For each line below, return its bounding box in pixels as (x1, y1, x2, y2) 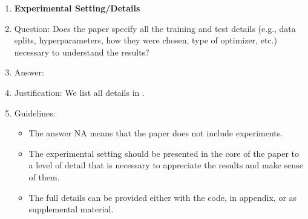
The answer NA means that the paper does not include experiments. (28, 127, 283, 139)
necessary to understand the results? (14, 45, 149, 58)
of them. (28, 170, 60, 183)
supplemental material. (28, 203, 114, 215)
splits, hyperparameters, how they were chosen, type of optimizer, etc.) (14, 34, 277, 46)
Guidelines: (14, 106, 56, 119)
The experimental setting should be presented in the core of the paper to (28, 147, 300, 159)
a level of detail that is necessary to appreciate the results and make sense (28, 159, 303, 171)
